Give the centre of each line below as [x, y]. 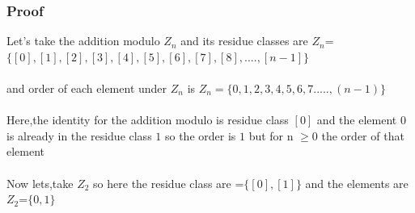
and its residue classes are [244, 41]
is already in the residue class [79, 135]
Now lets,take [40, 183]
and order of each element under [87, 88]
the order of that [363, 135]
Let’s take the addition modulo [83, 41]
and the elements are [357, 183]
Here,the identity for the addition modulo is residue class [148, 120]
